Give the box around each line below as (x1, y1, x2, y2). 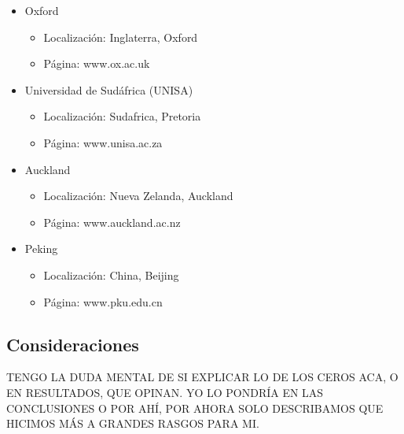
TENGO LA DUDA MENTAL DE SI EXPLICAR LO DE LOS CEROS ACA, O (6, 369, 398, 385)
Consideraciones (6, 332, 139, 356)
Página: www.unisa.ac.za (43, 134, 163, 150)
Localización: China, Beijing (43, 266, 179, 283)
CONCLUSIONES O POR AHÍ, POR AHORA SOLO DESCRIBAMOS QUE (6, 399, 384, 416)
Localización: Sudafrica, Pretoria (43, 108, 201, 124)
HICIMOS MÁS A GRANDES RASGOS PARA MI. (6, 415, 259, 432)
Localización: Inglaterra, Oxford (43, 28, 198, 45)
